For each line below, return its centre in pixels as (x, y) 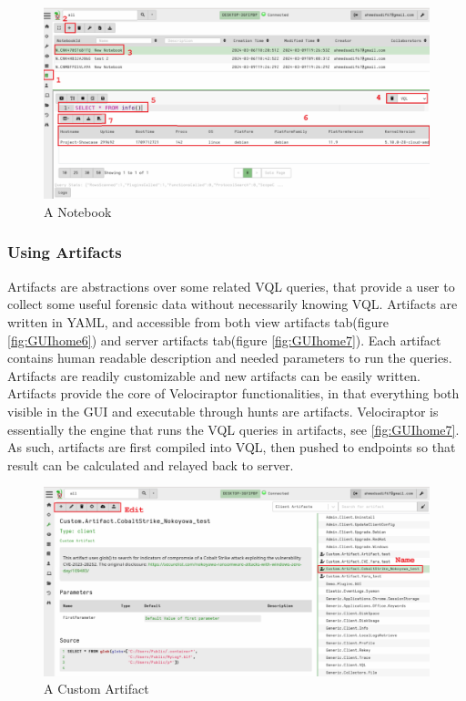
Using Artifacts (65, 252)
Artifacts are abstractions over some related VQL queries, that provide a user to (231, 286)
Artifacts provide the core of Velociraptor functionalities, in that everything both (233, 393)
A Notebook (78, 211)
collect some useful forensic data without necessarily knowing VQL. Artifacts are (233, 304)
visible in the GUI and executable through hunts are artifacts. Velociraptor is (223, 411)
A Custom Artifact (96, 689)
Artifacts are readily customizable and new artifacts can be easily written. (214, 375)
